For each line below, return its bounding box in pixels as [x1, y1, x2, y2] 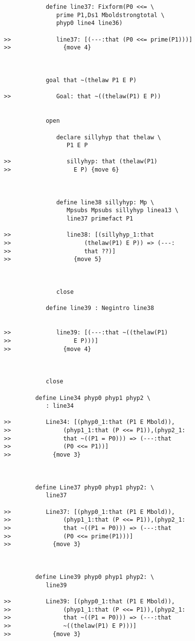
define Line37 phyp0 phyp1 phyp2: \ [35, 484, 154, 491]
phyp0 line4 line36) [56, 20, 123, 27]
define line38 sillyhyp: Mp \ [56, 199, 154, 206]
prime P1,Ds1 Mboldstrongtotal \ [56, 11, 165, 19]
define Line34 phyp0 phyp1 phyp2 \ [35, 394, 151, 401]
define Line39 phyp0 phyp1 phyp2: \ [35, 573, 154, 580]
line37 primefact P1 [66, 215, 133, 222]
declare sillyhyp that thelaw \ [56, 133, 161, 141]
